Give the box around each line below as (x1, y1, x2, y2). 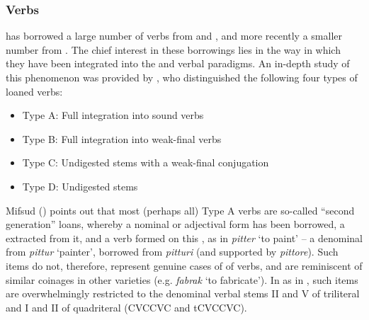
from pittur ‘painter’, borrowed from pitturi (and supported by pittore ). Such (6, 244, 339, 259)
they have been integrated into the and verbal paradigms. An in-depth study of (6, 56, 350, 71)
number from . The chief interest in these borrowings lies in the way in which (6, 42, 341, 57)
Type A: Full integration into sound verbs (22, 108, 204, 122)
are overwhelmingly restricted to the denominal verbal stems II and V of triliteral (6, 286, 360, 301)
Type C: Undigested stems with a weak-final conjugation (22, 155, 269, 170)
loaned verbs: (6, 84, 63, 98)
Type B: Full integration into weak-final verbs (22, 131, 222, 146)
